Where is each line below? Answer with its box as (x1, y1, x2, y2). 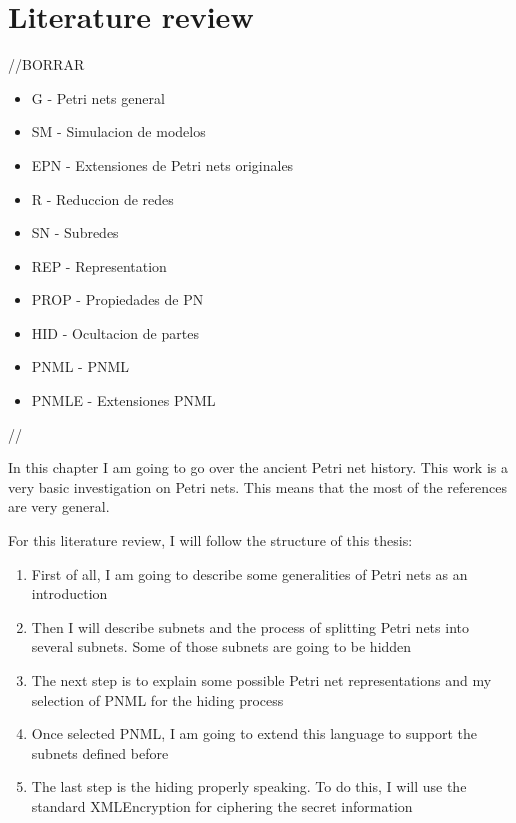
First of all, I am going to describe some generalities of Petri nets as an (31, 563, 468, 584)
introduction (31, 583, 108, 604)
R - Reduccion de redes (31, 188, 174, 209)
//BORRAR (8, 54, 85, 75)
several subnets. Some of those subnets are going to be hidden (31, 636, 412, 657)
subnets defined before (31, 742, 169, 763)
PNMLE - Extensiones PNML (31, 390, 216, 411)
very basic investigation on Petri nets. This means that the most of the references (8, 476, 507, 497)
